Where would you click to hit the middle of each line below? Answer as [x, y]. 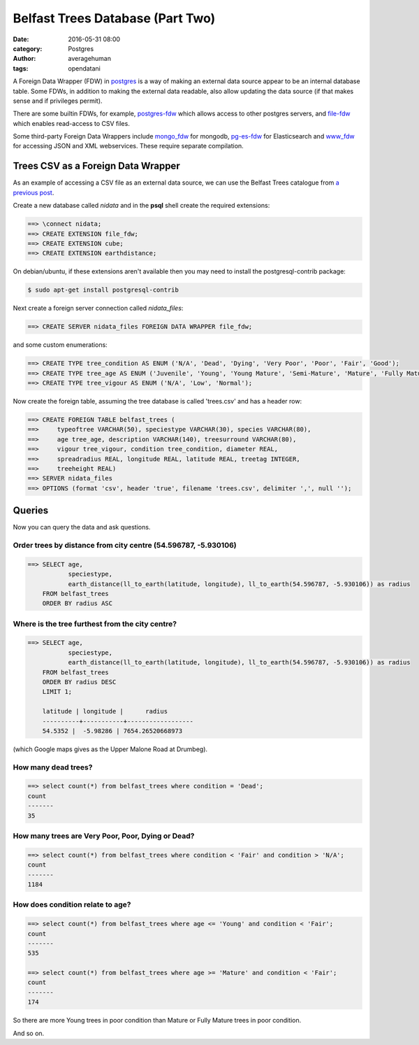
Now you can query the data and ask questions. [82, 527]
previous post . [34, 192]
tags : [21, 68]
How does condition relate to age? [72, 904]
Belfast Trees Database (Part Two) [114, 18]
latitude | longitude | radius [105, 711]
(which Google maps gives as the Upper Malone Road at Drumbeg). [110, 749]
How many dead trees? [53, 767]
